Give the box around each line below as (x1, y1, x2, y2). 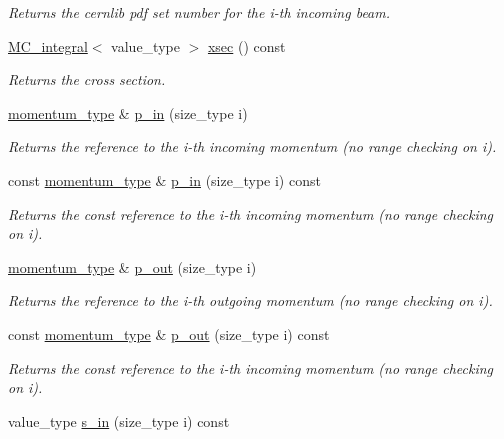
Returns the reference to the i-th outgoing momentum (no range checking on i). (8, 290, 493, 311)
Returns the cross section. (8, 69, 166, 90)
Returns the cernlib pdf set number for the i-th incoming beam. (8, 2, 391, 22)
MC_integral (8, 35, 88, 56)
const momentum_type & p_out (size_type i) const (8, 323, 330, 344)
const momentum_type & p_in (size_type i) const (8, 169, 321, 190)
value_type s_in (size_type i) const (8, 410, 230, 431)
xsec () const (207, 35, 286, 56)
